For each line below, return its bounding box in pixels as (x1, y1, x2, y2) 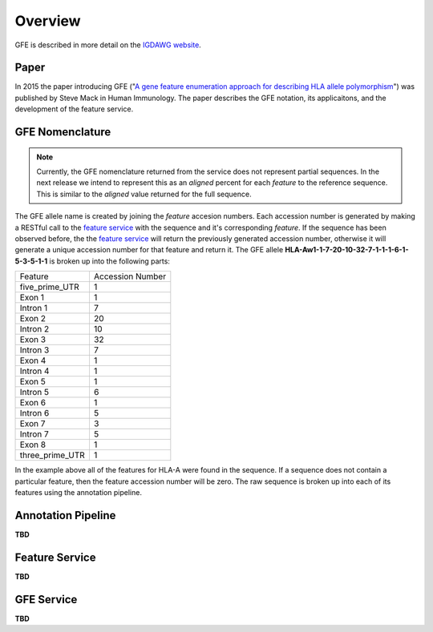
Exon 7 (19, 418, 46, 429)
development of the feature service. (14, 104, 134, 114)
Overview (14, 12, 81, 30)
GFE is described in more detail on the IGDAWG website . (14, 40, 202, 50)
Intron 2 (19, 324, 50, 335)
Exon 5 (19, 376, 46, 388)
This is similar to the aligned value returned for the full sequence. (36, 189, 252, 199)
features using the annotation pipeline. (14, 487, 142, 497)
